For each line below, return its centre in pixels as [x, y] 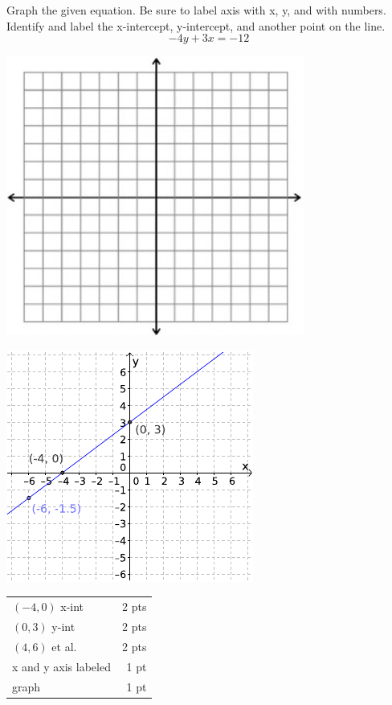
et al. [64, 646]
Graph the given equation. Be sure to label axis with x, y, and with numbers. [196, 10]
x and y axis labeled [61, 666]
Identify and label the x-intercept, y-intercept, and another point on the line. [196, 25]
